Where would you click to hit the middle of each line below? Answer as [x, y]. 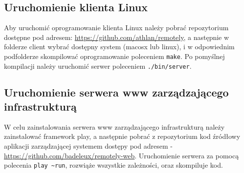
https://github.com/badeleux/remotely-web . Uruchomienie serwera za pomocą [122, 155]
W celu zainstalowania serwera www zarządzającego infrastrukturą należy [114, 126]
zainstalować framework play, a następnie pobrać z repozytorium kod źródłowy [122, 136]
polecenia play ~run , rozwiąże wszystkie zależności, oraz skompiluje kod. [113, 165]
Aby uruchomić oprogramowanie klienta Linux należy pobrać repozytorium [116, 28]
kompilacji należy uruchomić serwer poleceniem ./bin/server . [98, 66]
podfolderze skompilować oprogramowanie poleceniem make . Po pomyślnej [114, 56]
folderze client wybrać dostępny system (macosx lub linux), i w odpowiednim [119, 47]
